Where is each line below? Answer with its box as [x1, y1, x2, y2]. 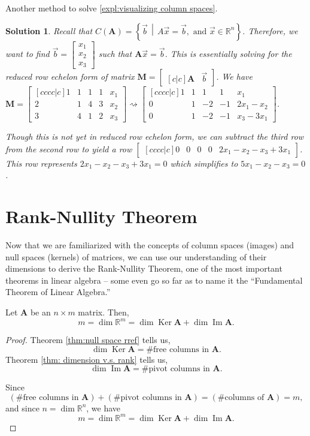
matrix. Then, [78, 305, 129, 318]
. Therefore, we [242, 24, 298, 37]
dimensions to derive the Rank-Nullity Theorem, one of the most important [5, 262, 282, 275]
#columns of [217, 393, 265, 402]
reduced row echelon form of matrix [5, 70, 135, 83]
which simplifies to [170, 157, 238, 169]
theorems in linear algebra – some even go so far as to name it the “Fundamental [5, 273, 303, 286]
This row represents [5, 157, 77, 169]
